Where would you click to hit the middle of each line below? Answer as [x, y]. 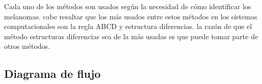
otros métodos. [27, 46]
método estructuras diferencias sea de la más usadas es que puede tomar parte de [131, 36]
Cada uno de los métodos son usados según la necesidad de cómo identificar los [128, 6]
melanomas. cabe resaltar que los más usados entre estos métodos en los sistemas [131, 16]
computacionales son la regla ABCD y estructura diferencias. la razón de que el [128, 26]
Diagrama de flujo [53, 74]
